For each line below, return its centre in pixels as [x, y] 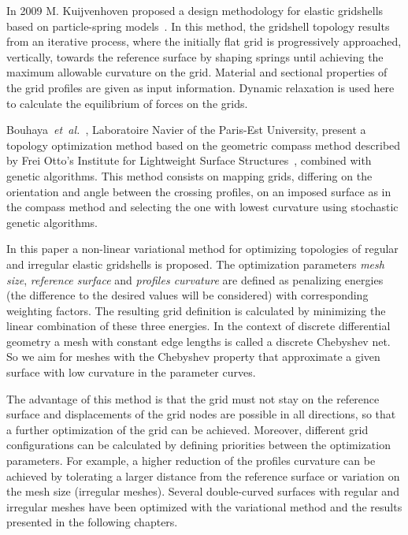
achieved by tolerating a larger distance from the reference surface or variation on [203, 476]
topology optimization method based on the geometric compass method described [204, 145]
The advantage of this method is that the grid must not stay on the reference [193, 398]
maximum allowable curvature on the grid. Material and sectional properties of [197, 72]
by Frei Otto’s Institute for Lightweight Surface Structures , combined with [189, 160]
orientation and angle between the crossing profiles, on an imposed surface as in [199, 191]
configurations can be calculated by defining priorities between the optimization [198, 445]
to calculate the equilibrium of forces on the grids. [127, 103]
